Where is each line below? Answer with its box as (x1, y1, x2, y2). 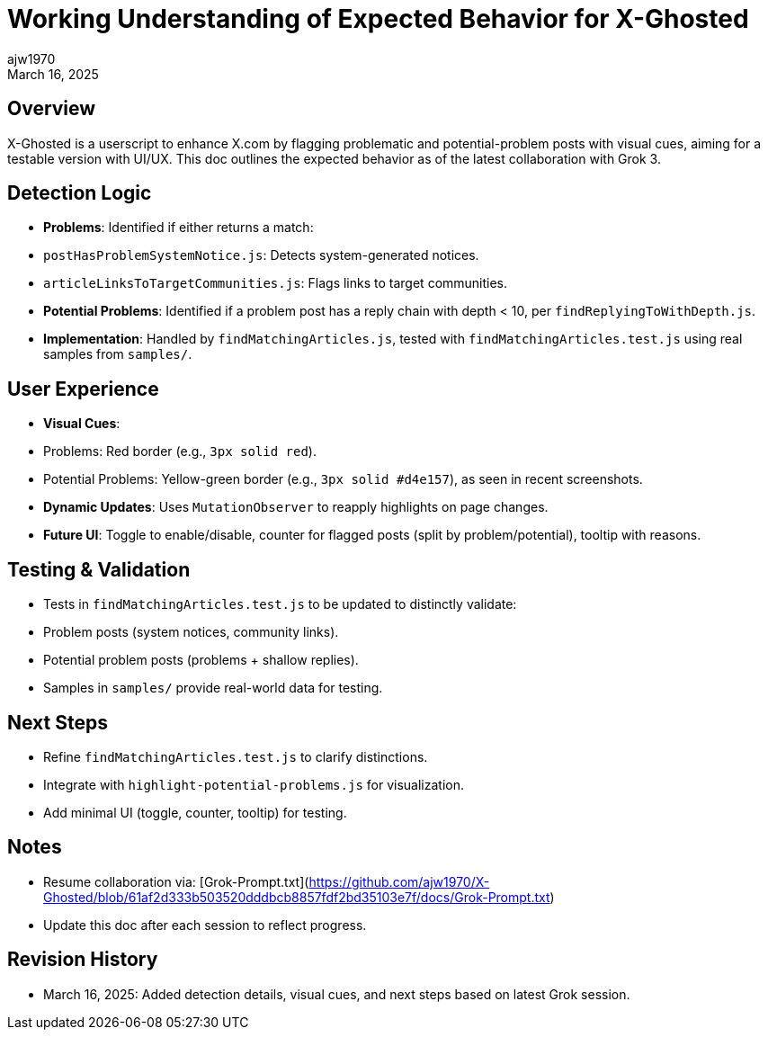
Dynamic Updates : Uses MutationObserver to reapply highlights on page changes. (43, 499, 549, 515)
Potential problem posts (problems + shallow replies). (43, 652, 359, 668)
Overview (7, 97, 96, 121)
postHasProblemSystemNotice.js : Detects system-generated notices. (43, 247, 479, 264)
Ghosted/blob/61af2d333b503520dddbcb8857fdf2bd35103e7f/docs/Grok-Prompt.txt (43, 889, 550, 905)
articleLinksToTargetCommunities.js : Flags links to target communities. (43, 275, 508, 291)
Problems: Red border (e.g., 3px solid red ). (43, 443, 317, 460)
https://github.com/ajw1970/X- (308, 873, 490, 889)
